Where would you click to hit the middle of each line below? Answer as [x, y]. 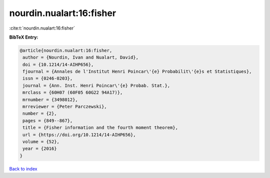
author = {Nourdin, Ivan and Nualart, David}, [80, 57]
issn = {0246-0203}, [48, 78]
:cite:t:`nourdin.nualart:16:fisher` [42, 28]
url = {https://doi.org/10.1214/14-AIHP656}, [79, 135]
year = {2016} [40, 149]
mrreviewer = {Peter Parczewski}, [65, 107]
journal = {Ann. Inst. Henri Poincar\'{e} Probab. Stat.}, [96, 85]
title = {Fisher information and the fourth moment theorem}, [100, 128]
